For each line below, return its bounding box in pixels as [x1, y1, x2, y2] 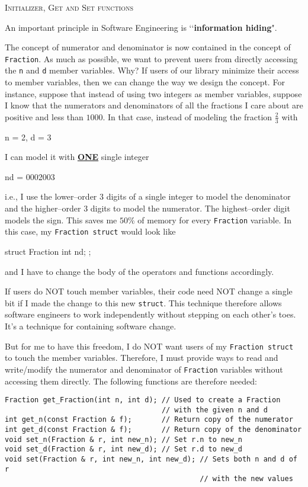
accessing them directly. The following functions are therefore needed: [5, 374, 257, 387]
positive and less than [5, 110, 84, 123]
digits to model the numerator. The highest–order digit [90, 202, 290, 214]
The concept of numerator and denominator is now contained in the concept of [5, 41, 291, 53]
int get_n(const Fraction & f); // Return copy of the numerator [5, 415, 293, 424]
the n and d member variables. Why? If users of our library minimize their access [5, 64, 299, 76]
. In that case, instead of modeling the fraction [102, 110, 272, 123]
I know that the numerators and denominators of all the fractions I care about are [5, 99, 303, 111]
